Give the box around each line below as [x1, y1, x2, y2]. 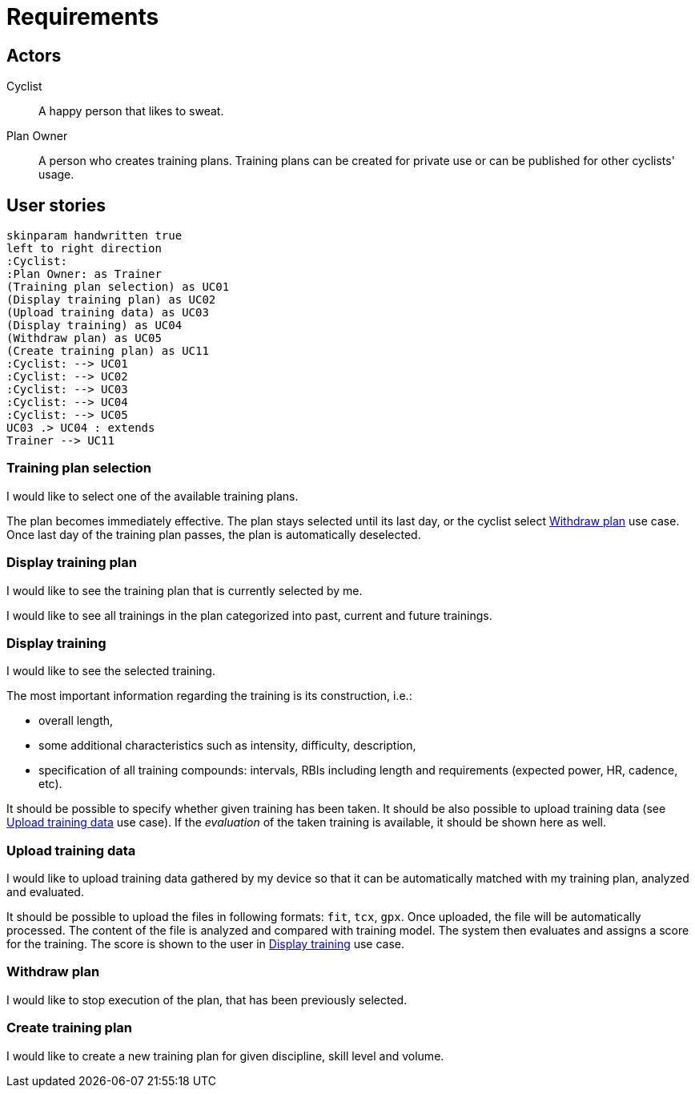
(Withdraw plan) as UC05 [6, 332, 162, 345]
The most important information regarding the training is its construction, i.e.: [6, 689, 412, 703]
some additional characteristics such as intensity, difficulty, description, [38, 738, 416, 753]
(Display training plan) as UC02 [6, 293, 216, 307]
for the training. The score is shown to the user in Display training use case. [6, 937, 405, 951]
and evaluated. [6, 885, 84, 899]
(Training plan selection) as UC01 [6, 280, 230, 294]
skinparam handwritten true [6, 229, 183, 243]
